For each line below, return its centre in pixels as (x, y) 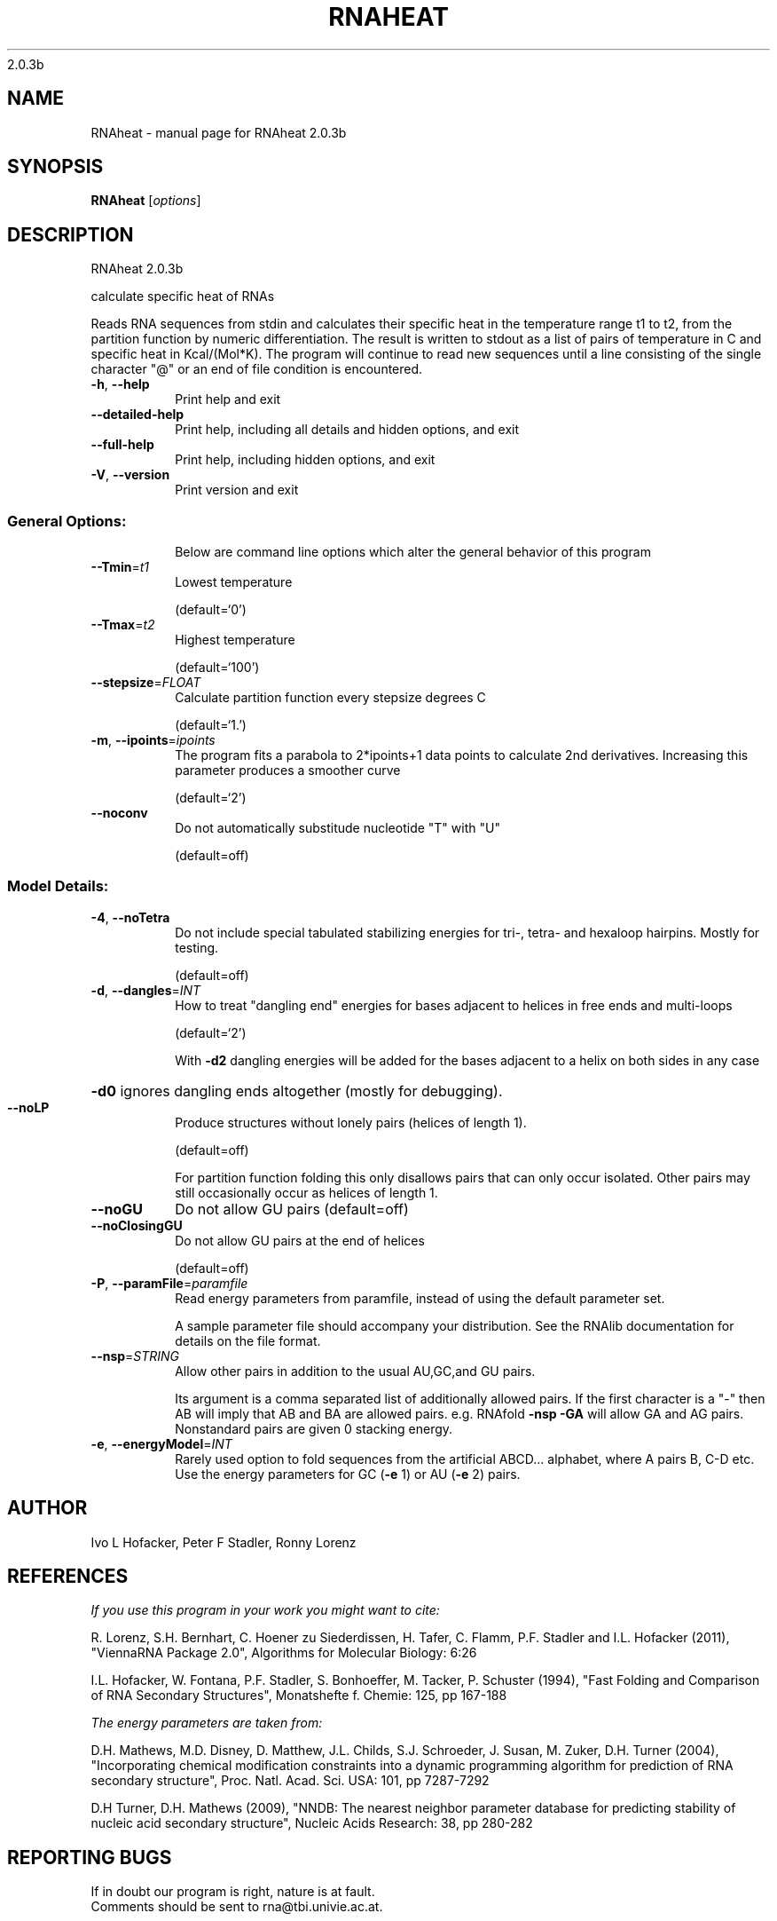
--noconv (119, 813)
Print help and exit (228, 399)
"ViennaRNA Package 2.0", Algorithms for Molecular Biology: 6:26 (284, 1653)
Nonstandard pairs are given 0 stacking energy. (314, 1428)
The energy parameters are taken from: (207, 1723)
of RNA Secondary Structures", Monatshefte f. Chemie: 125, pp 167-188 (299, 1696)
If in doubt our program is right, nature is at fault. (233, 1892)
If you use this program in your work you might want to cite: (265, 1610)
